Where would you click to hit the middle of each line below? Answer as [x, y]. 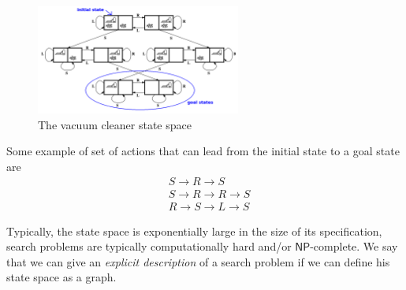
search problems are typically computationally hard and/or [149, 246]
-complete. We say [354, 246]
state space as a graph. [61, 277]
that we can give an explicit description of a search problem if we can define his [198, 261]
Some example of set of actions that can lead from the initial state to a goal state [203, 151]
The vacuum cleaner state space [115, 124]
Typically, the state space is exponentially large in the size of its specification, [194, 231]
